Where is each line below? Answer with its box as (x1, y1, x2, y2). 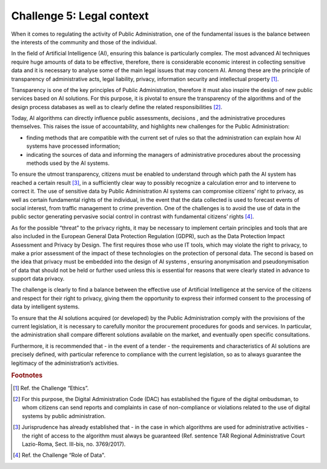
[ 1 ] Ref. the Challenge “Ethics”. (13, 384, 89, 391)
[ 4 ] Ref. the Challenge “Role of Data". (13, 451, 106, 459)
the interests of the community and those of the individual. (11, 38, 157, 45)
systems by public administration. (22, 412, 106, 419)
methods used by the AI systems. (26, 159, 110, 167)
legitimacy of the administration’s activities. (11, 359, 119, 367)
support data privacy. (11, 275, 65, 282)
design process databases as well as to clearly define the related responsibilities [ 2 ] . (11, 103, 222, 110)
